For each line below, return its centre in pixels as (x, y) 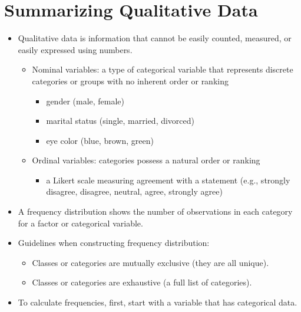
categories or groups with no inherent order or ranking (130, 81)
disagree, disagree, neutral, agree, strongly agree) (134, 191)
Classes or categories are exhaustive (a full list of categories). (142, 282)
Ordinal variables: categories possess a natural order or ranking (146, 160)
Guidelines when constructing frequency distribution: (114, 243)
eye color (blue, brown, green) (100, 140)
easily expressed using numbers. (75, 49)
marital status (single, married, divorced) (120, 121)
